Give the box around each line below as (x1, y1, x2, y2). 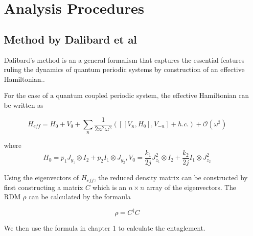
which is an (92, 182, 126, 192)
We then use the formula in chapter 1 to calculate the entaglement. (4, 223, 206, 233)
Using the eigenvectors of (4, 172, 79, 183)
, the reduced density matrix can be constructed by (94, 172, 248, 183)
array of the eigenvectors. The (146, 182, 236, 192)
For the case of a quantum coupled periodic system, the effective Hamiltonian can (4, 90, 249, 100)
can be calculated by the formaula (28, 191, 131, 202)
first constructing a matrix (4, 182, 83, 192)
